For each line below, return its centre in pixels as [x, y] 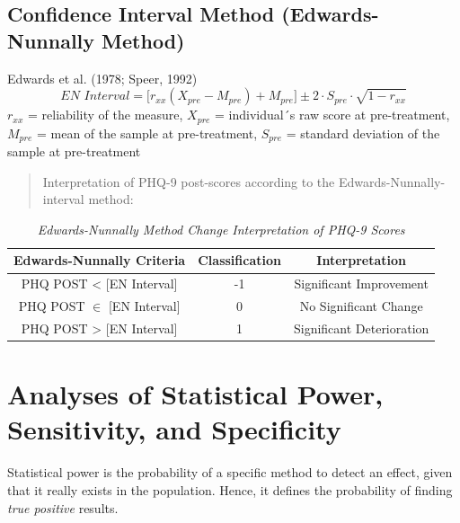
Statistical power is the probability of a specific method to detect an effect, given [230, 472]
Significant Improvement [361, 284]
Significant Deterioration [361, 328]
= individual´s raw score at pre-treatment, [332, 115]
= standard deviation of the [363, 133]
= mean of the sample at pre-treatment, [147, 133]
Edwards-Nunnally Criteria [100, 260]
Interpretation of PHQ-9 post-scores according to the [189, 181]
